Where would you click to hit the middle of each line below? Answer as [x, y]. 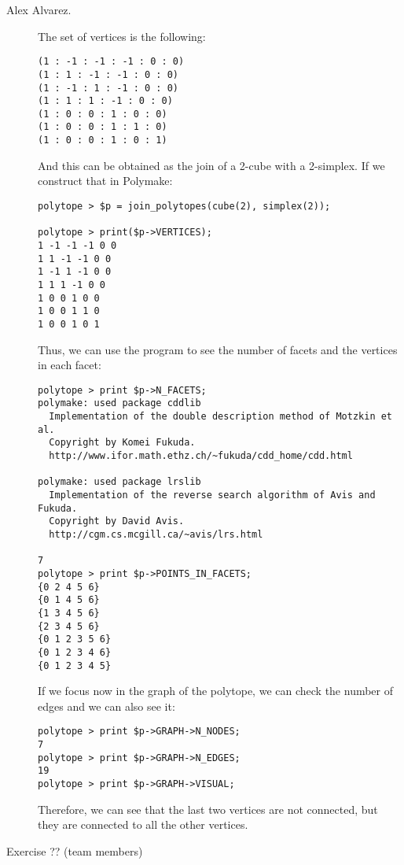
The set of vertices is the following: [122, 36]
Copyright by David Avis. [117, 521]
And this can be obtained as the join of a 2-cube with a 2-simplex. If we [211, 165]
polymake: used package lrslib [119, 482]
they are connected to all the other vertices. [143, 824]
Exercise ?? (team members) [75, 850]
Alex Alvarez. [39, 9]
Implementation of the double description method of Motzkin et [221, 417]
